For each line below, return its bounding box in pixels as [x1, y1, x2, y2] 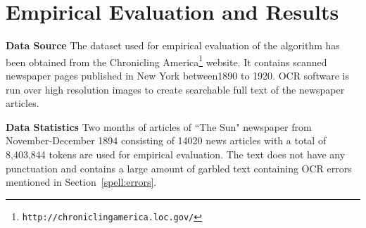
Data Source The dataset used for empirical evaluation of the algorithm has [6, 38, 340, 53]
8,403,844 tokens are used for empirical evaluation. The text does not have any [6, 146, 346, 161]
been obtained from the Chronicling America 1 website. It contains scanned [6, 52, 327, 69]
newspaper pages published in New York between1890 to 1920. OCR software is [6, 68, 349, 82]
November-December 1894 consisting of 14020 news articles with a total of [6, 133, 327, 148]
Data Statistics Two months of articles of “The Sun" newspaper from [6, 119, 312, 134]
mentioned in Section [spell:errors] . [6, 175, 157, 189]
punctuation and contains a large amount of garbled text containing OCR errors [6, 160, 352, 175]
